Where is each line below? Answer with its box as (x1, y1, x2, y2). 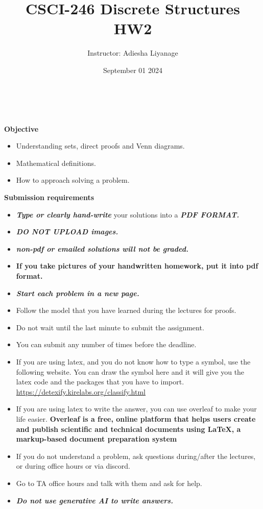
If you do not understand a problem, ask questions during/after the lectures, (16, 450, 256, 461)
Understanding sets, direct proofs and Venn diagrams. (16, 140, 185, 151)
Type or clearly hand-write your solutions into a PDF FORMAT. (16, 209, 240, 220)
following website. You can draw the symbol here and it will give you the (16, 366, 245, 377)
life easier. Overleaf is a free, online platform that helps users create (16, 413, 256, 424)
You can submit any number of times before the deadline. (16, 339, 197, 350)
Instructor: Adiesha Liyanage (87, 47, 178, 58)
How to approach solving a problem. (16, 175, 130, 185)
